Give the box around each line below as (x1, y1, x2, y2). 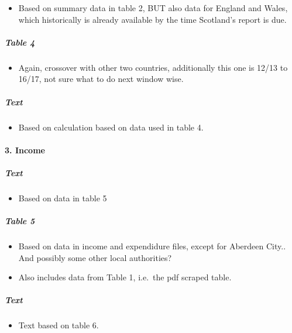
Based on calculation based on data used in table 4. (18, 121, 204, 133)
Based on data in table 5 (18, 191, 107, 204)
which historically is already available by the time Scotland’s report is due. (18, 13, 287, 25)
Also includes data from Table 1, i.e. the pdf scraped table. (18, 271, 232, 283)
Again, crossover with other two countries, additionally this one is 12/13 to (18, 61, 288, 73)
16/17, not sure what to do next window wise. (18, 73, 184, 85)
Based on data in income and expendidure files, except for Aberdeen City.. (18, 240, 286, 252)
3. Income (5, 143, 45, 156)
